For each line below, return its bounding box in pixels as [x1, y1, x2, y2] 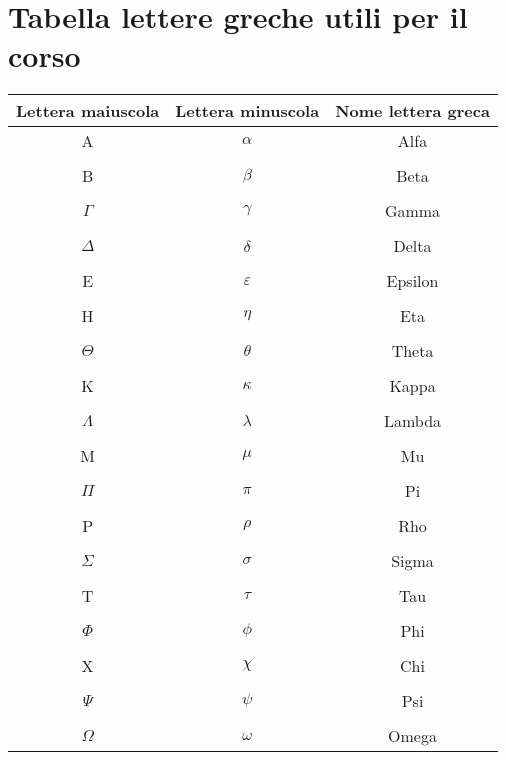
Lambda [383, 409, 442, 433]
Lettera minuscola [175, 99, 320, 123]
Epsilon [386, 269, 439, 293]
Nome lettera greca [335, 99, 490, 123]
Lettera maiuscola [16, 99, 160, 123]
